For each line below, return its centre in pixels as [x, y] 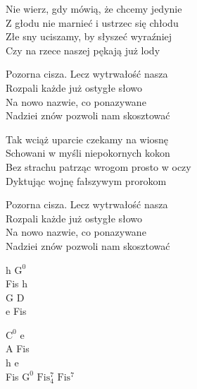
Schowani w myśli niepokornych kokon [88, 153]
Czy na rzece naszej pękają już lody [83, 50]
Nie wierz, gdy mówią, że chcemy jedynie [94, 8]
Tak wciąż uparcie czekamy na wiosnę [87, 139]
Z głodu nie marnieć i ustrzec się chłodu [92, 22]
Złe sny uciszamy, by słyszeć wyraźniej [89, 36]
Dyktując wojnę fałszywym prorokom [86, 180]
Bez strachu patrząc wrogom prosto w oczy [99, 166]
